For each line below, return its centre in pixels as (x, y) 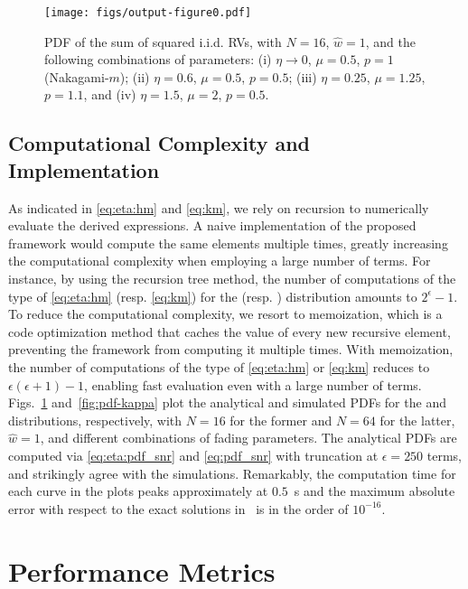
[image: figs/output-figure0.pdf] (148, 13)
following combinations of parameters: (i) (158, 59)
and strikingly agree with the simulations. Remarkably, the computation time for (232, 473)
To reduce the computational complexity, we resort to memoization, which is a (225, 314)
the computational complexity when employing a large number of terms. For (220, 261)
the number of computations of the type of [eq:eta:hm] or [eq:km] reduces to (219, 366)
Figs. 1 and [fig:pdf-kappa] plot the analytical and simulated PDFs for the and (227, 402)
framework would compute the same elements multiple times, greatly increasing (228, 243)
